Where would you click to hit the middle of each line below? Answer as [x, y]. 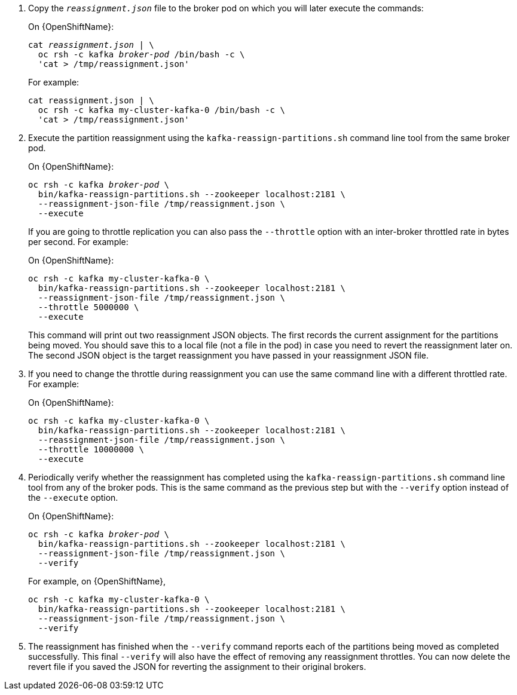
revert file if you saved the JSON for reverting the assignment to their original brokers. [197, 667]
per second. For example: [78, 242]
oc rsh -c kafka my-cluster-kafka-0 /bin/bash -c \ [161, 110]
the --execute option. [73, 497]
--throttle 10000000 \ [91, 449]
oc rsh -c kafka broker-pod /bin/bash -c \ [141, 54]
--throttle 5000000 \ [88, 307]
